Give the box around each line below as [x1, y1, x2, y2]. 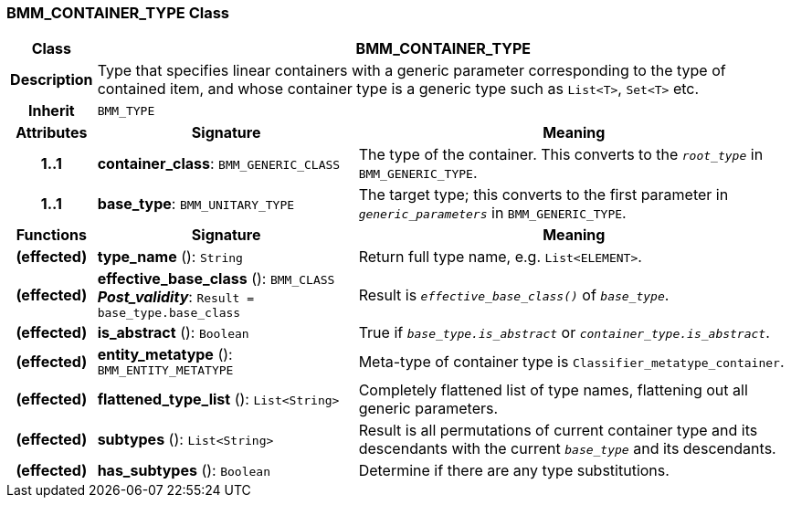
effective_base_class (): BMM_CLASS [97, 269, 335, 289]
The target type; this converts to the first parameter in [358, 185, 729, 205]
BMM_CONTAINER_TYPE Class [6, 4, 229, 22]
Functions [16, 226, 87, 245]
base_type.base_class [97, 306, 241, 321]
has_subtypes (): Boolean [97, 461, 270, 480]
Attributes [16, 123, 88, 142]
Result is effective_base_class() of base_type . [358, 285, 670, 304]
